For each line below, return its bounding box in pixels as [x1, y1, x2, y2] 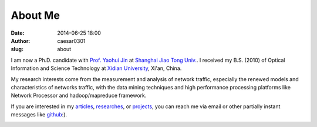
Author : [11, 37, 31, 44]
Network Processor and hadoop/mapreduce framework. [11, 92, 147, 99]
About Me [11, 9, 60, 22]
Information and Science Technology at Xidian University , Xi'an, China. [11, 65, 182, 72]
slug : [11, 46, 23, 53]
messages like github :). [11, 111, 68, 118]
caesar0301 [57, 37, 86, 44]
